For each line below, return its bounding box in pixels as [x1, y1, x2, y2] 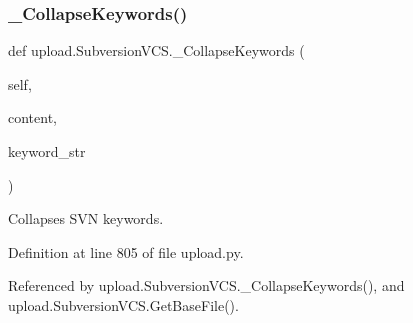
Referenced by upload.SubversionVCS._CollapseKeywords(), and [8, 275, 405, 296]
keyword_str [8, 141, 86, 161]
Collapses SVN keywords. [8, 208, 164, 229]
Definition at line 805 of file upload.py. [8, 241, 244, 262]
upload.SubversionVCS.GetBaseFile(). [8, 294, 239, 315]
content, [8, 107, 57, 128]
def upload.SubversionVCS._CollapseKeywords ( [8, 40, 305, 61]
